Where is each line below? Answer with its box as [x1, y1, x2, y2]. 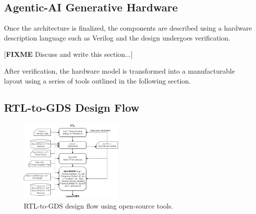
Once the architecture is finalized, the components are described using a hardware [4, 23, 252, 33]
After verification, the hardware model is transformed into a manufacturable [4, 65, 235, 76]
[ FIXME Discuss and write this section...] [4, 49, 133, 59]
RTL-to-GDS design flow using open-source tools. [24, 201, 173, 211]
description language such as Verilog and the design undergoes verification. [4, 32, 230, 43]
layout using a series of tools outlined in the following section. [4, 75, 191, 86]
